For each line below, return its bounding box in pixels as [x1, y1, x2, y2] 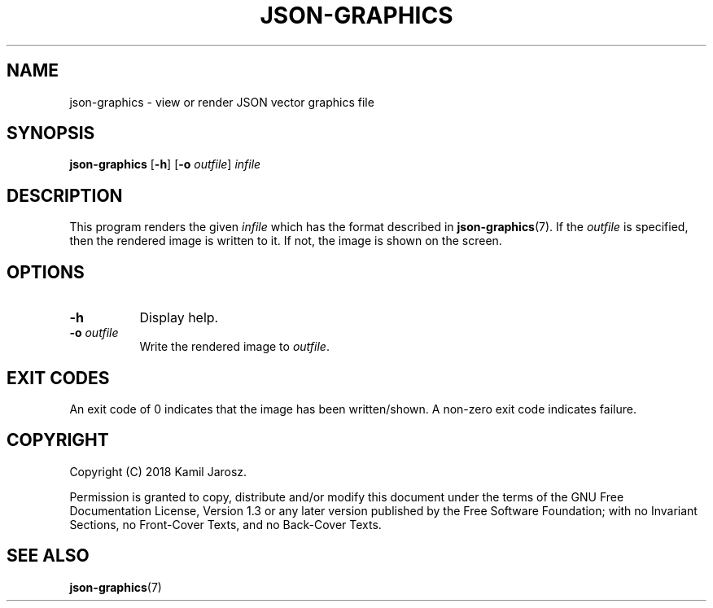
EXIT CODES [7, 367, 110, 388]
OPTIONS [7, 261, 85, 282]
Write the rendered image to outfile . [139, 339, 330, 354]
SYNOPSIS [7, 123, 95, 144]
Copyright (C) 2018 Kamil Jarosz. [69, 464, 247, 479]
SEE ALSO [7, 545, 90, 566]
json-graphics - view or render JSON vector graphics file [69, 94, 374, 109]
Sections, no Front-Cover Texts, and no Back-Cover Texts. [69, 517, 382, 531]
